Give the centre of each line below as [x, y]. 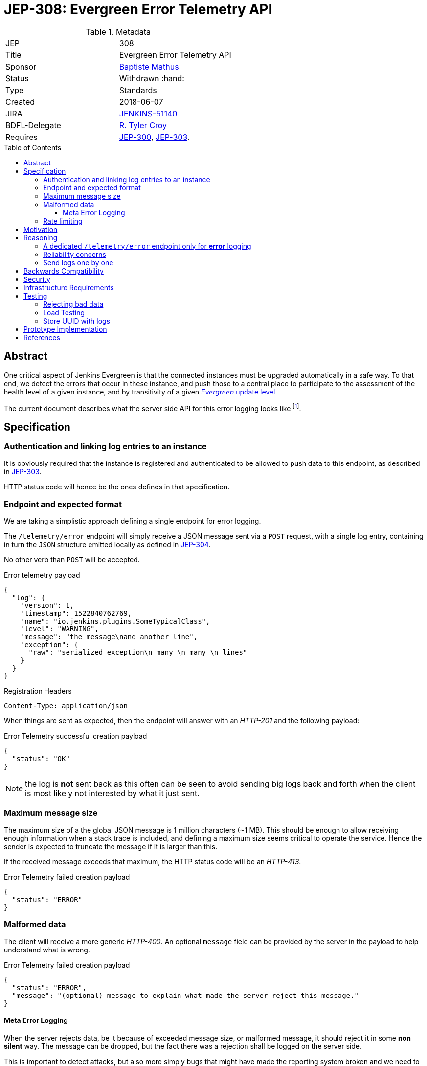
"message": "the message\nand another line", [109, 637]
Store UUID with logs [77, 321]
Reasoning [41, 237]
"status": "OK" [41, 759]
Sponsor [21, 66]
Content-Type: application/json [66, 706]
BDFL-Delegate [33, 125]
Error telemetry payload [42, 575]
